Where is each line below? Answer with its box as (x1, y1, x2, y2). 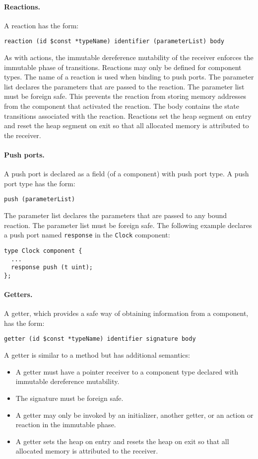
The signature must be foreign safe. (15, 392, 124, 403)
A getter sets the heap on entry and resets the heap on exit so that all (15, 436, 229, 446)
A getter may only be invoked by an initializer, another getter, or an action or (15, 409, 254, 420)
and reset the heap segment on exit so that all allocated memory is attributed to (4, 120, 249, 131)
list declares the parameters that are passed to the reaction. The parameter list (4, 81, 245, 91)
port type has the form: (4, 178, 75, 188)
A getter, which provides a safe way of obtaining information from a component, (4, 308, 249, 318)
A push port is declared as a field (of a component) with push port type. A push (4, 168, 249, 179)
